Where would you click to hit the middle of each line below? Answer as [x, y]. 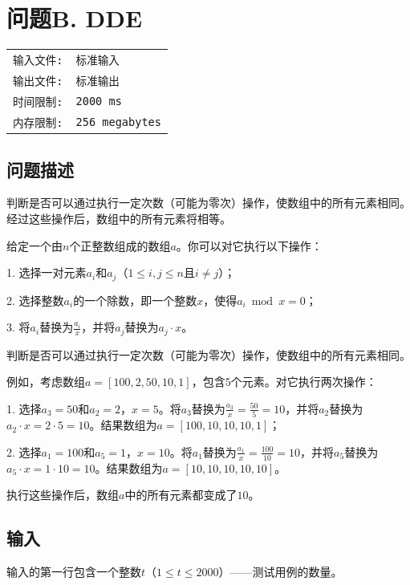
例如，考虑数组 [46, 382]
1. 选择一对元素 [47, 272]
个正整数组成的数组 [120, 245]
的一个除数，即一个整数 [135, 300]
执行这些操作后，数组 [63, 495]
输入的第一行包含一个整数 [74, 571]
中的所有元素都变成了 [181, 495]
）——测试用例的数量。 [280, 571]
